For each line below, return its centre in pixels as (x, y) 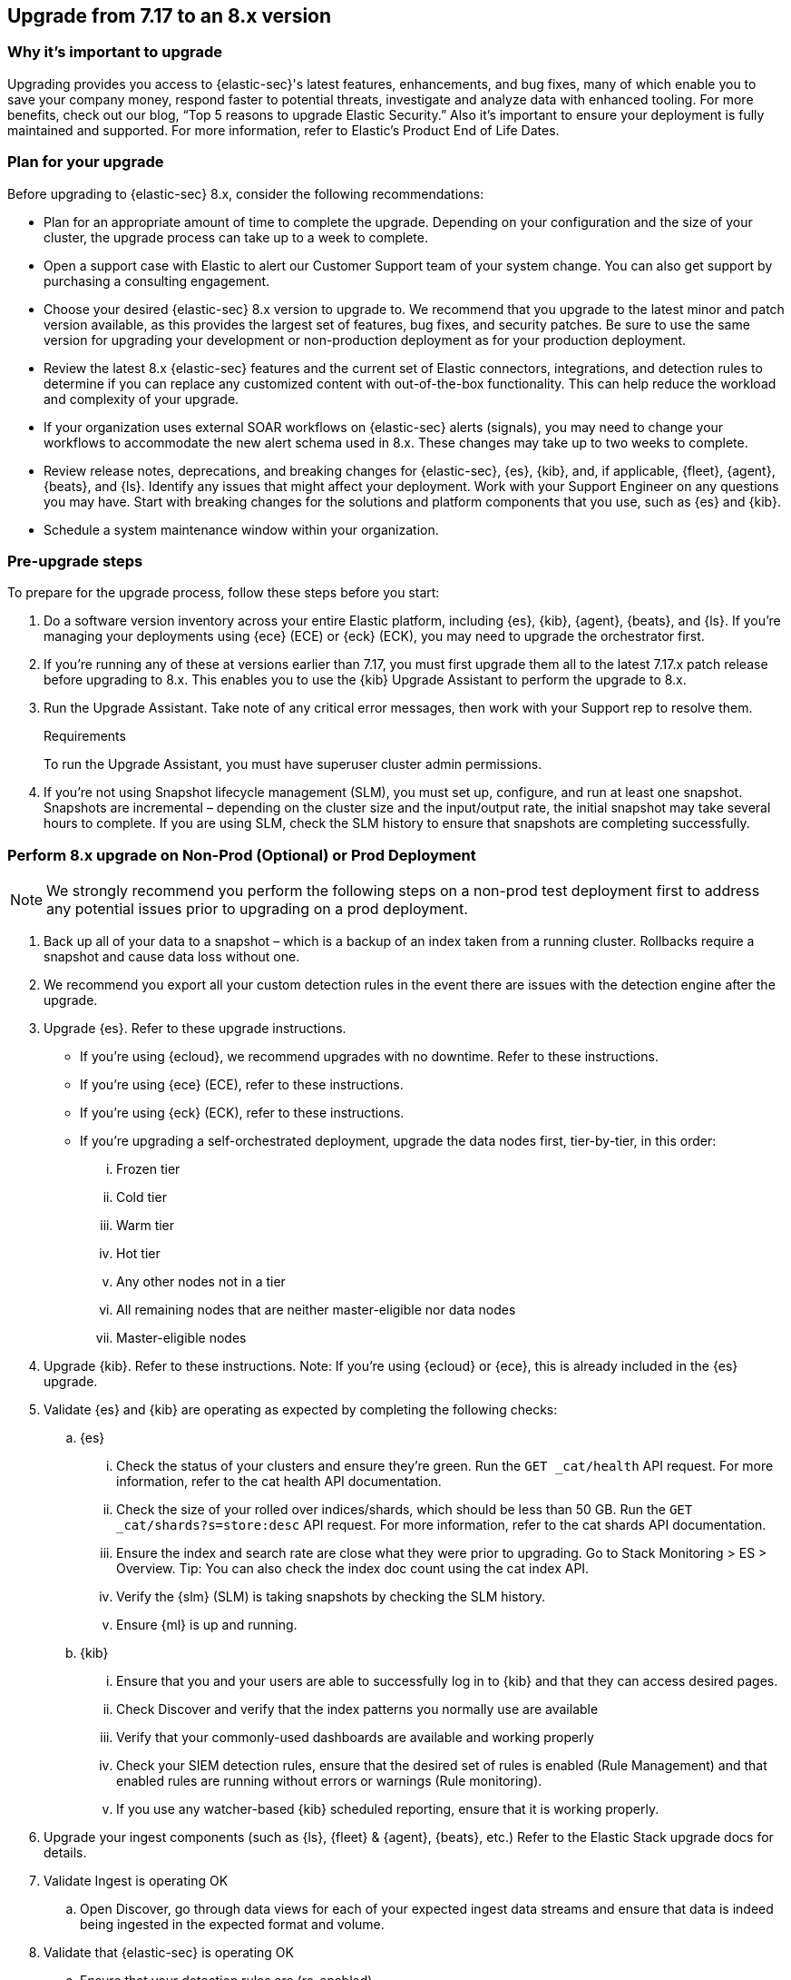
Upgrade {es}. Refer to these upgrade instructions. (195, 1029)
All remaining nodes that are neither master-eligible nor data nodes (316, 1310)
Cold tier (142, 1197)
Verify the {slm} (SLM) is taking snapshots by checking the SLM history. (331, 1597)
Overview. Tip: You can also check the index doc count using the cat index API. (353, 1569)
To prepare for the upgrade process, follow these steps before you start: (224, 593)
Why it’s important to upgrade (115, 52)
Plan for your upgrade (86, 162)
